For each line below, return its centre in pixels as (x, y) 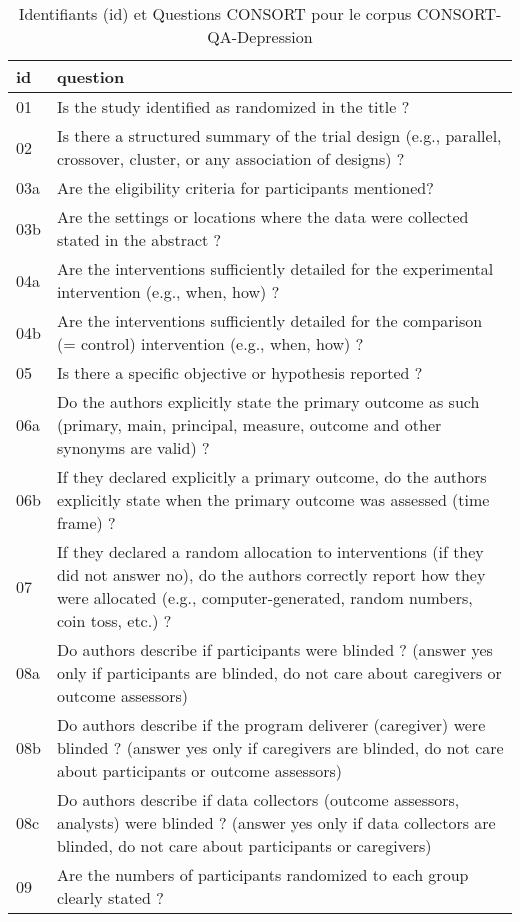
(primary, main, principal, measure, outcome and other (249, 424)
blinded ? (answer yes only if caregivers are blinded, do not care (280, 747)
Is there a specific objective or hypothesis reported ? (239, 372)
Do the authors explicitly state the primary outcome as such (268, 401)
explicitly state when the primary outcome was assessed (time (273, 499)
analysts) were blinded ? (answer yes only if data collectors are (276, 822)
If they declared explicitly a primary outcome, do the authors (271, 476)
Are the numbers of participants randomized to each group (262, 874)
